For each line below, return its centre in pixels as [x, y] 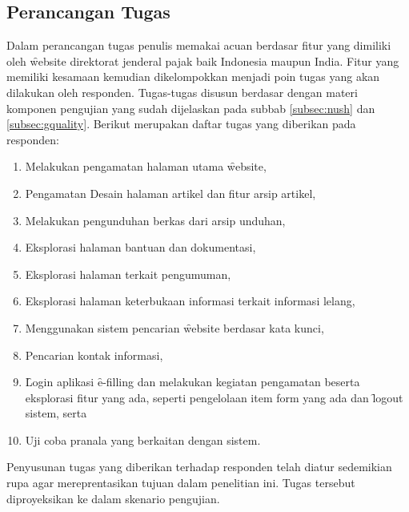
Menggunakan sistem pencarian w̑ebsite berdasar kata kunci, [174, 327]
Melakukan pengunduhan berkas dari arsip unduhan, [155, 220]
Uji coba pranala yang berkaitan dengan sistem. [143, 439]
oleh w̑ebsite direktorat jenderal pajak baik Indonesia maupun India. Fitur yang [203, 60]
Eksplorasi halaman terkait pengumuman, [128, 274]
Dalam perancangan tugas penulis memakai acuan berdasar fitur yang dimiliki [199, 45]
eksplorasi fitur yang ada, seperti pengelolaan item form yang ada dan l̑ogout [214, 397]
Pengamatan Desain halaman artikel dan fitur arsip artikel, [170, 193]
